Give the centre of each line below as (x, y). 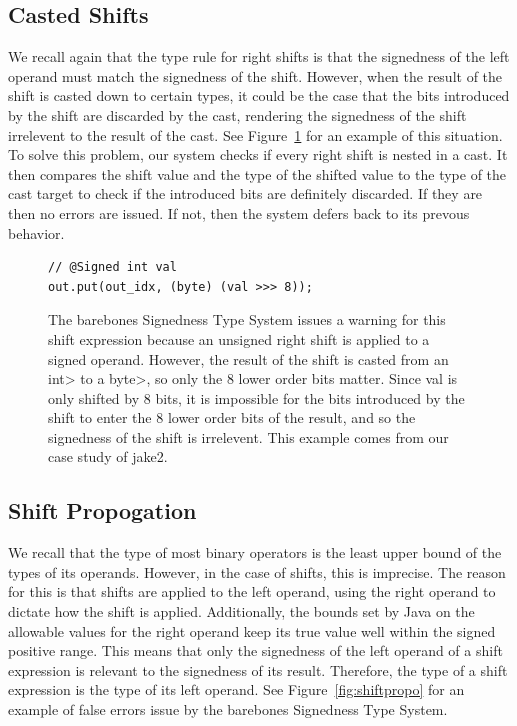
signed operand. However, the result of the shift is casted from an (248, 358)
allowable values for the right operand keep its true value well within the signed (252, 630)
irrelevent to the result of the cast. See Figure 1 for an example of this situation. (255, 134)
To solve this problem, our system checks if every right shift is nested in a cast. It (258, 154)
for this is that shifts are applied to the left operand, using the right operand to (252, 591)
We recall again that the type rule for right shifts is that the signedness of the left (259, 56)
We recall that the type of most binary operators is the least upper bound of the (255, 552)
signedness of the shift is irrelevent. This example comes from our (248, 436)
